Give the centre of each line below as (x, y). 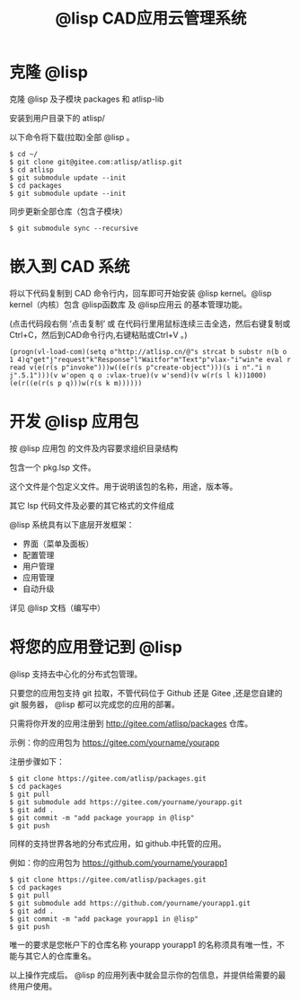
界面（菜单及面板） (58, 544)
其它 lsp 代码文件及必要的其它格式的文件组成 (92, 505)
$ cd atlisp (31, 170)
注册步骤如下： (37, 761)
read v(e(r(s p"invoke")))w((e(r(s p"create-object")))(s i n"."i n (140, 367)
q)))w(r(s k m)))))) (104, 383)
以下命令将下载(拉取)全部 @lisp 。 (72, 137)
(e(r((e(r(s (31, 383)
